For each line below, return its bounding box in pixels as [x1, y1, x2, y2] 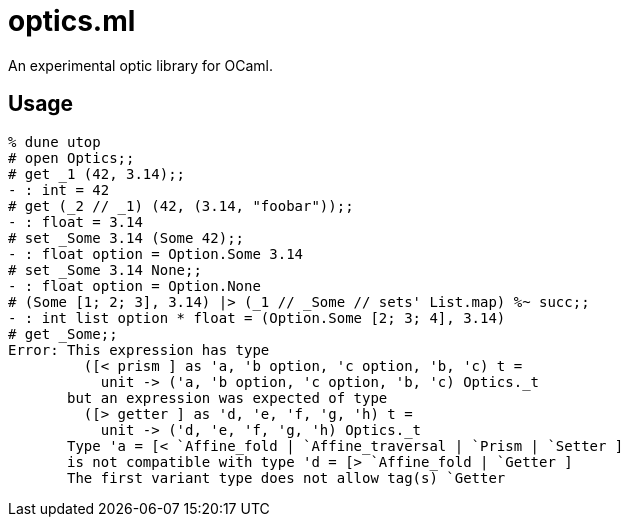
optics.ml [8, 4, 136, 38]
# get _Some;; [8, 325, 118, 342]
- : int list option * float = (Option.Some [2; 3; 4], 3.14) [8, 309, 506, 326]
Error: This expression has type [8, 341, 270, 358]
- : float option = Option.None [8, 277, 261, 294]
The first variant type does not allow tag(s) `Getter [67, 469, 506, 486]
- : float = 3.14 [8, 213, 143, 230]
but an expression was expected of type [67, 389, 388, 406]
